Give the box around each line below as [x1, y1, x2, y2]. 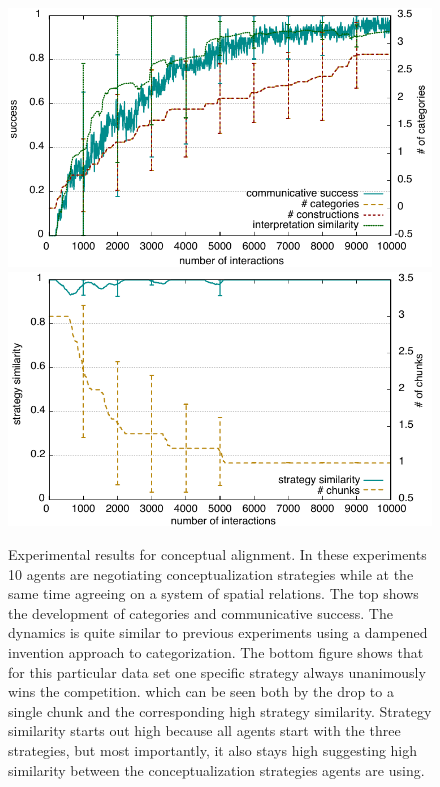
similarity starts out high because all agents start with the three [8, 720, 401, 741]
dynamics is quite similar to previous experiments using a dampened [8, 622, 428, 643]
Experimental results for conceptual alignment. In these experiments [8, 544, 427, 565]
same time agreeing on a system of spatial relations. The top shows [8, 583, 419, 604]
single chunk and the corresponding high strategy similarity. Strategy [8, 700, 432, 721]
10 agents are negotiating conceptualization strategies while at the [8, 563, 414, 584]
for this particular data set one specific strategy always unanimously [8, 661, 426, 682]
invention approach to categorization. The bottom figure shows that [8, 642, 424, 663]
